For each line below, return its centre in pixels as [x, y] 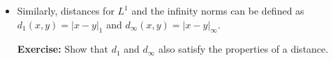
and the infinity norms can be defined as [218, 10]
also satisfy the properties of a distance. [244, 49]
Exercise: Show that [63, 49]
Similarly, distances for [66, 10]
